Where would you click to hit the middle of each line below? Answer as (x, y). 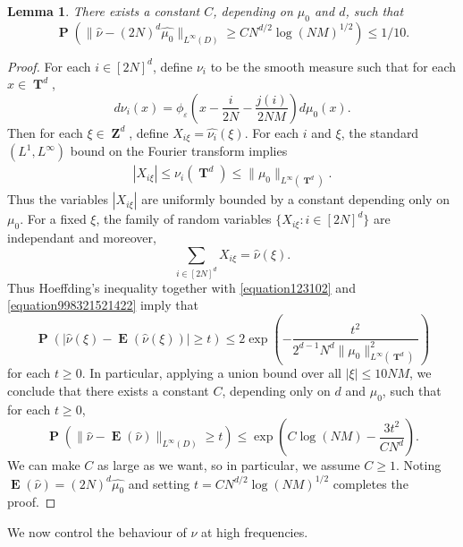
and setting (159, 483)
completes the (370, 483)
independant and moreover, (82, 238)
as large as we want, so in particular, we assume (228, 465)
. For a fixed (53, 219)
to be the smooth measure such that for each (333, 66)
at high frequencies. (255, 531)
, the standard (380, 132)
